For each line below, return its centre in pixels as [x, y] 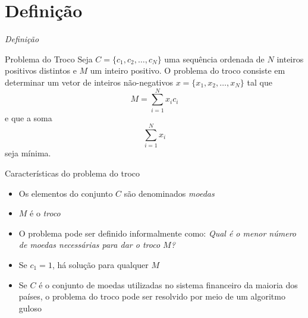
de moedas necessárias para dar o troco [89, 245]
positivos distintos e [41, 70]
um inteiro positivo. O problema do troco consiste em [188, 70]
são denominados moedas [169, 193]
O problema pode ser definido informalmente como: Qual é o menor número [157, 233]
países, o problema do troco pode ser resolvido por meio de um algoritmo [152, 296]
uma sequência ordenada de [214, 59]
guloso [30, 308]
